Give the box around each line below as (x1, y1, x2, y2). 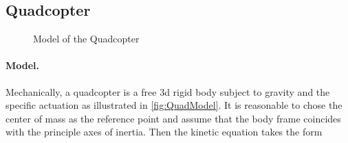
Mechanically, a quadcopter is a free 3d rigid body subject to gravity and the (6, 84, 330, 99)
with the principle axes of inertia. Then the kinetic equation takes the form (6, 125, 323, 139)
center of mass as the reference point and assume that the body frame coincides (6, 111, 341, 125)
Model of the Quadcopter (33, 31, 140, 46)
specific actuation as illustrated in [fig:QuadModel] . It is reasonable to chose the (6, 98, 342, 112)
